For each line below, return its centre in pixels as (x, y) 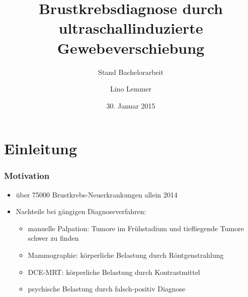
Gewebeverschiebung (131, 47)
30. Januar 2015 (131, 105)
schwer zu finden (53, 238)
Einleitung (41, 148)
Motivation (27, 176)
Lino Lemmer (131, 89)
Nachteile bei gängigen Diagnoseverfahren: (81, 211)
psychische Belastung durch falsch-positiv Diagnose (107, 289)
